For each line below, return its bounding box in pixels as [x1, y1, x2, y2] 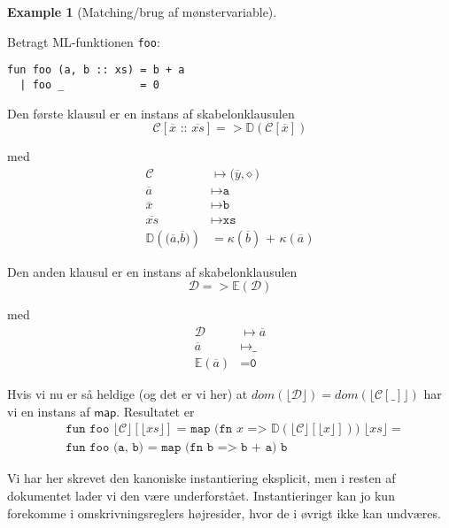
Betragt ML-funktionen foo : [7, 32, 160, 50]
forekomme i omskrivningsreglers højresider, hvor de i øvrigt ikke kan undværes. [7, 503, 441, 522]
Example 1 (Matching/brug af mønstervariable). [7, 3, 277, 20]
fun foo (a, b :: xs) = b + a [7, 64, 185, 77]
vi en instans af [7, 402, 90, 420]
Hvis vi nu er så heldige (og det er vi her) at [7, 385, 248, 403]
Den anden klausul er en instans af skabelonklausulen [7, 262, 298, 280]
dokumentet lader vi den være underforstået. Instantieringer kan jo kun [7, 486, 395, 504]
